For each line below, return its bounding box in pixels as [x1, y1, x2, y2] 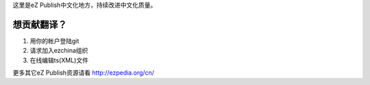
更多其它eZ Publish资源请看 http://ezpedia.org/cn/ [12, 69, 154, 77]
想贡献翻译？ [12, 19, 67, 30]
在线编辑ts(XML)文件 [29, 56, 89, 64]
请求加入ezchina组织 [29, 47, 88, 55]
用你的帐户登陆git [29, 36, 79, 45]
